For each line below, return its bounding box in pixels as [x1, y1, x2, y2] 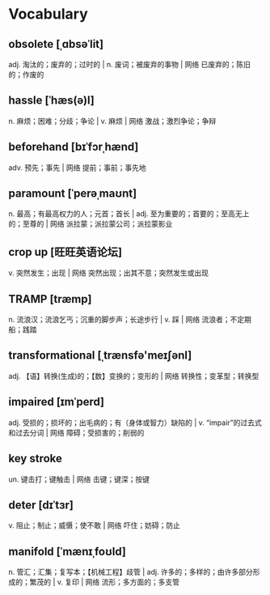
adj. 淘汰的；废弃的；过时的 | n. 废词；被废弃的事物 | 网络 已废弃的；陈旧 [8, 60, 251, 69]
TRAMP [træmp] [8, 292, 92, 306]
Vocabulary [8, 5, 88, 23]
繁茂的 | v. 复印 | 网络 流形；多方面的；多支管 [29, 577, 180, 587]
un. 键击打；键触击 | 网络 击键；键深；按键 [8, 474, 150, 484]
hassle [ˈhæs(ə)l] [8, 94, 95, 108]
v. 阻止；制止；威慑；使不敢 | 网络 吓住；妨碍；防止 [8, 521, 180, 530]
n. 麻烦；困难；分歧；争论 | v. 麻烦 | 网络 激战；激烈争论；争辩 [8, 116, 217, 125]
